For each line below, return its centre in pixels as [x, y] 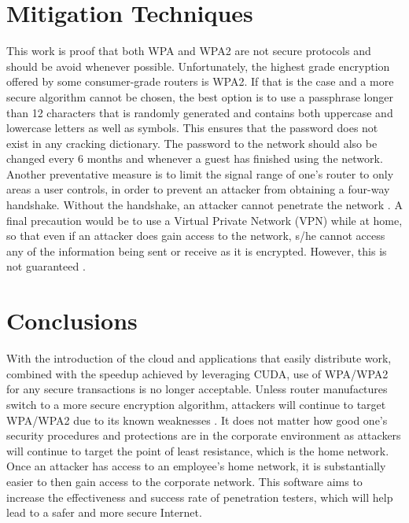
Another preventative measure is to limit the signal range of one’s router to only [200, 173]
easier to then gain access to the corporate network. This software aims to [184, 481]
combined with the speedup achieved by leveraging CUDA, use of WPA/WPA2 [197, 373]
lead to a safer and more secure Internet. [104, 512]
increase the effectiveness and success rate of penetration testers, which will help [200, 497]
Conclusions [72, 320]
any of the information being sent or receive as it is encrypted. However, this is [197, 250]
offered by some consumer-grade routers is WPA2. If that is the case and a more [200, 81]
